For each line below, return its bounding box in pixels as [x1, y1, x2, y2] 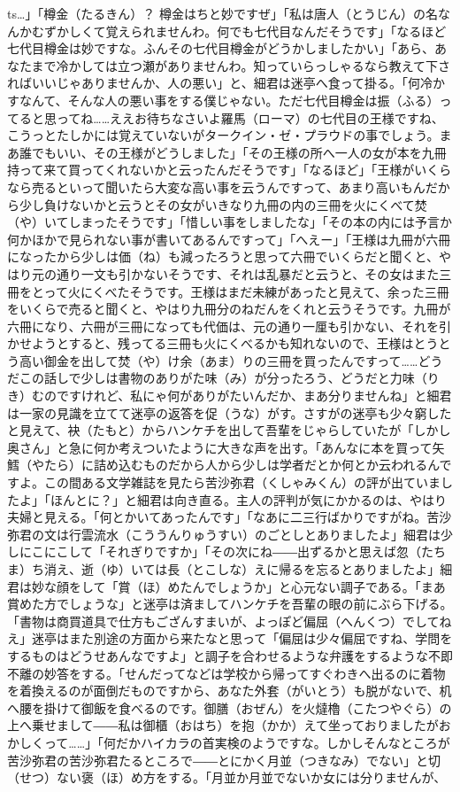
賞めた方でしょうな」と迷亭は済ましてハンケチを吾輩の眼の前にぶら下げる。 [7, 594, 453, 613]
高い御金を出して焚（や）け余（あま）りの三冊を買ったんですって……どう [19, 351, 443, 369]
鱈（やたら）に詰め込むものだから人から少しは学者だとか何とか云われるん [7, 455, 440, 474]
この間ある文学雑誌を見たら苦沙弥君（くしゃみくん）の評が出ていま [43, 473, 441, 492]
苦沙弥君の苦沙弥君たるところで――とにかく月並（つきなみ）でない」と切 [7, 750, 441, 769]
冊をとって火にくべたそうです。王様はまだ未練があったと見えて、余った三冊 [7, 282, 449, 300]
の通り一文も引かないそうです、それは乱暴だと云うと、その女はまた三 [43, 264, 452, 283]
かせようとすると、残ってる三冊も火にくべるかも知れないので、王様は [7, 334, 414, 353]
